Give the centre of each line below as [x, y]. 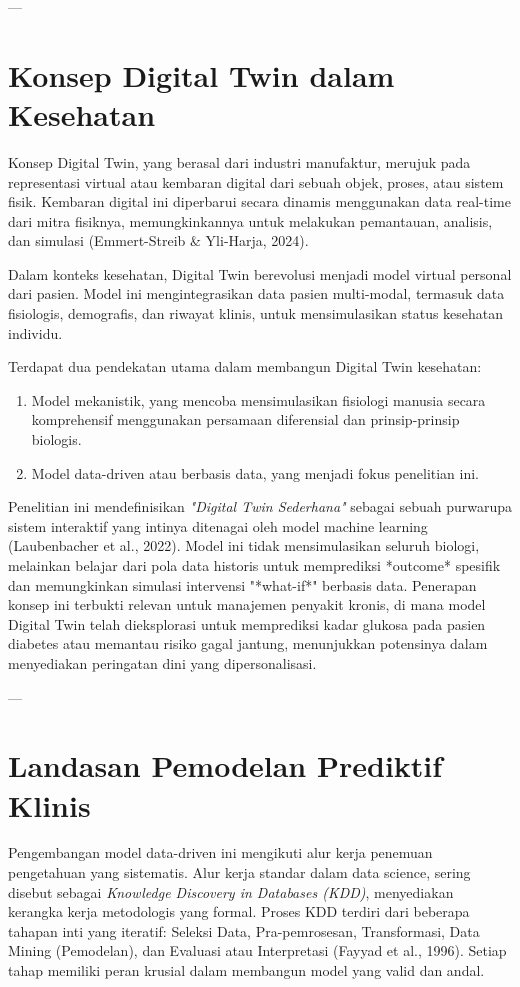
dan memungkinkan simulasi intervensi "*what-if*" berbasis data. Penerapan [242, 584]
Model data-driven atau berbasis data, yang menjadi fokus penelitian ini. [255, 472]
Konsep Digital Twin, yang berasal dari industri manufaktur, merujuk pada [239, 161]
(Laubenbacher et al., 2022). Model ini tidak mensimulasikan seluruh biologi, [244, 545]
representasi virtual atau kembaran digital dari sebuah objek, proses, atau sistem [256, 181]
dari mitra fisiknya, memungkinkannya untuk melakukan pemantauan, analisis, [250, 220]
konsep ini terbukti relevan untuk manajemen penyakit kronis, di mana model [247, 604]
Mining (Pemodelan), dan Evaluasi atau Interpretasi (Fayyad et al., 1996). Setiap [257, 950]
